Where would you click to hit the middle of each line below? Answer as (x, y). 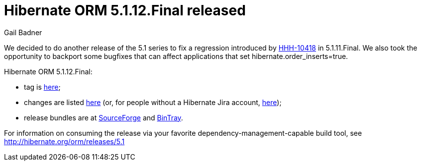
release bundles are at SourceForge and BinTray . (104, 117)
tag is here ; (42, 87)
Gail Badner (23, 32)
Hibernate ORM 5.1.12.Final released (125, 10)
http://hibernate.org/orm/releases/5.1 (64, 141)
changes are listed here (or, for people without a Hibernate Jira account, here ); (153, 102)
